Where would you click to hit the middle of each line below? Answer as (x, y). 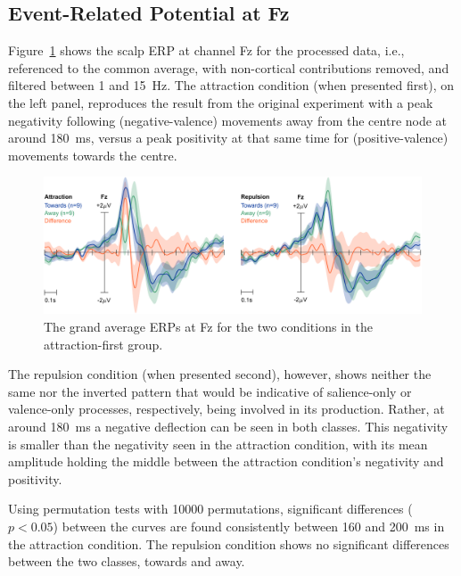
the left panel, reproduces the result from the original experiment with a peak (221, 102)
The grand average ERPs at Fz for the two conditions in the (208, 326)
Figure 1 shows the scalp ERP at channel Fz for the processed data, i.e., (206, 50)
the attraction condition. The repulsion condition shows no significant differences (229, 543)
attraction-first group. (103, 344)
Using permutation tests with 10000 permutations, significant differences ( (210, 509)
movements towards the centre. (93, 155)
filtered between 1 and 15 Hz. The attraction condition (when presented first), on (231, 85)
